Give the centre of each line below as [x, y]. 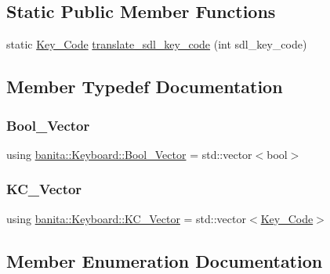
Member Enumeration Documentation [165, 260]
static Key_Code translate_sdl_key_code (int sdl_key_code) [157, 44]
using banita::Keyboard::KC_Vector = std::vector [126, 218]
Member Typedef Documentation [145, 87]
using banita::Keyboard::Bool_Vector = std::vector [129, 154]
